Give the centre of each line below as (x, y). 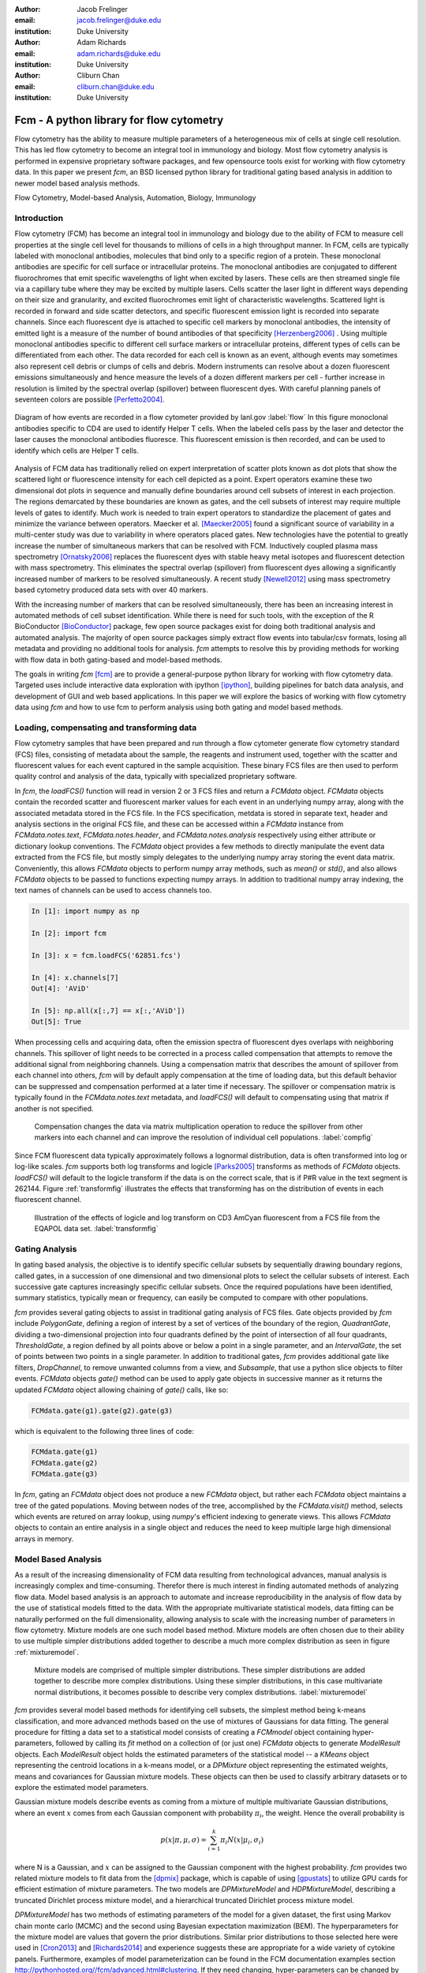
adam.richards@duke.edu (119, 53)
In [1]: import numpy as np (85, 911)
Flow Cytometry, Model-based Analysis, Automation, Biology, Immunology (135, 197)
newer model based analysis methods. (77, 183)
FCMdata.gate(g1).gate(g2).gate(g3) (102, 1410)
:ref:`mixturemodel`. (47, 1652)
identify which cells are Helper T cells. (77, 451)
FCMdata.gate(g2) (65, 1463)
